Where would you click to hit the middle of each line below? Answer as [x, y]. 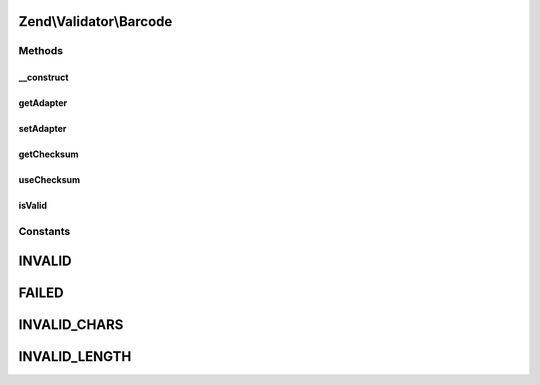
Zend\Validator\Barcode [95, 21]
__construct [43, 77]
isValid [33, 206]
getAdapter [43, 103]
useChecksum [49, 180]
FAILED [41, 292]
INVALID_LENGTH [75, 356]
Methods [41, 51]
